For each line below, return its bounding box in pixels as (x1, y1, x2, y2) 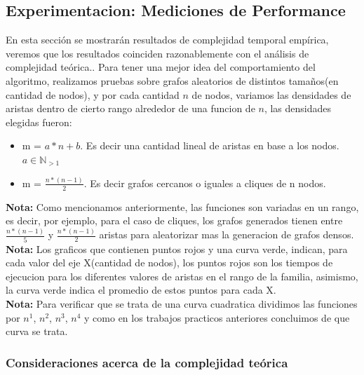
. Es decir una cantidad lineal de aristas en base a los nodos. (80, 138, 339, 153)
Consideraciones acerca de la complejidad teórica (6, 353, 288, 371)
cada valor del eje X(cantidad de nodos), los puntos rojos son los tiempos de (6, 255, 333, 270)
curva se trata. (6, 324, 68, 339)
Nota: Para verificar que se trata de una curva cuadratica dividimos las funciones (6, 296, 358, 311)
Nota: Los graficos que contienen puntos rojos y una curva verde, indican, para (6, 241, 348, 256)
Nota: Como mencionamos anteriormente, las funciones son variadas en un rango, (6, 199, 359, 214)
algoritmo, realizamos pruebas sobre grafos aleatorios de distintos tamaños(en (6, 73, 339, 88)
